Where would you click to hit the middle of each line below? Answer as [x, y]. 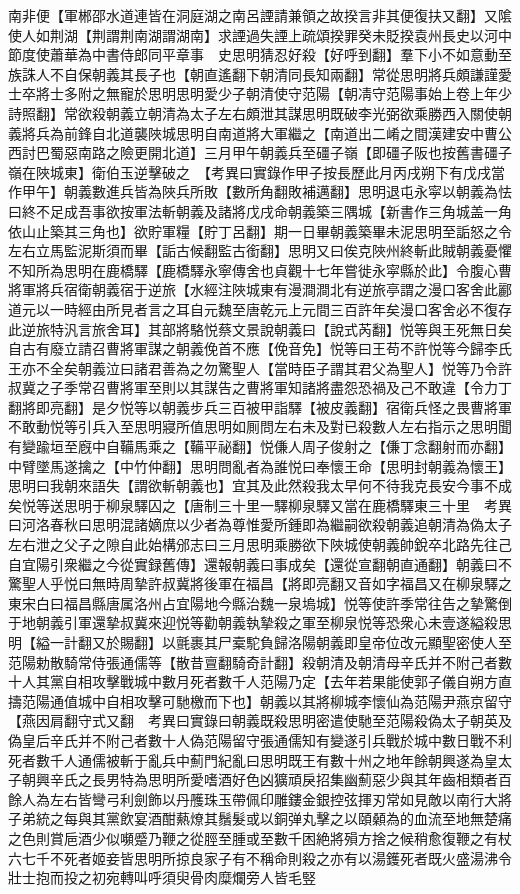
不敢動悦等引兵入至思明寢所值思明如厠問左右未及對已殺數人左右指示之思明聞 [260, 426]
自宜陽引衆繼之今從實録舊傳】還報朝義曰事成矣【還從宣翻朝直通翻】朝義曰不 [260, 563]
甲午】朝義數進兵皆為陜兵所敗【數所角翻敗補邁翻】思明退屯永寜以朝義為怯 [266, 191]
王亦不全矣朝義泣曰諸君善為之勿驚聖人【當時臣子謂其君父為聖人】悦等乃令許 [260, 367]
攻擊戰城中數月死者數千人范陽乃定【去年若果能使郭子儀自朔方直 [301, 681]
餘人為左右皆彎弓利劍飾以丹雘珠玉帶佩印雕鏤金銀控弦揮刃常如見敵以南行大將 [260, 798]
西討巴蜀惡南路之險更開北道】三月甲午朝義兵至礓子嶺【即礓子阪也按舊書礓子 [260, 152]
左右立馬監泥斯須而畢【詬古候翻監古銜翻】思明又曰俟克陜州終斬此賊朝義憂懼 [260, 250]
